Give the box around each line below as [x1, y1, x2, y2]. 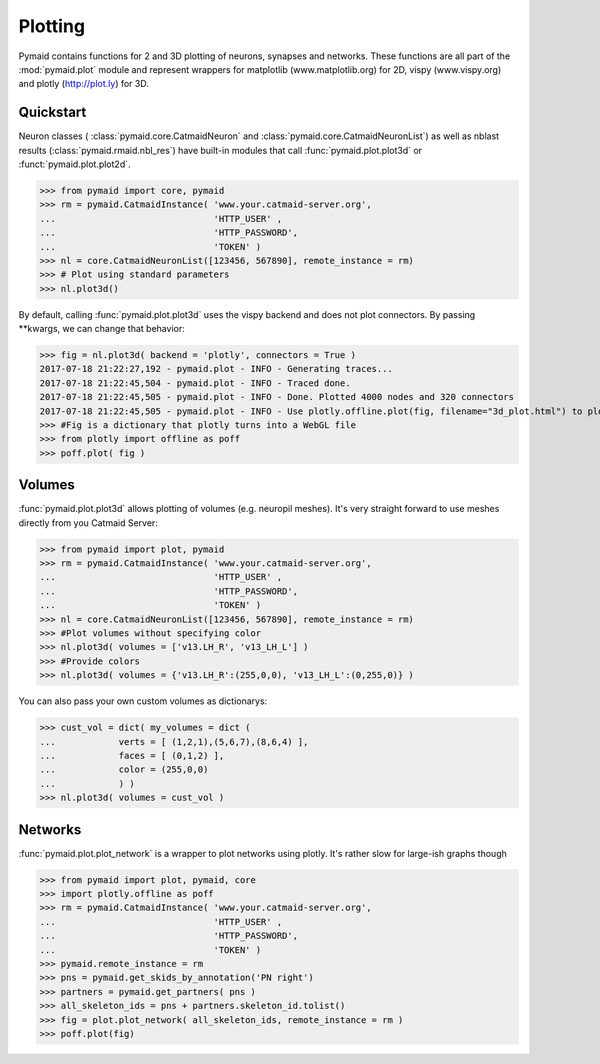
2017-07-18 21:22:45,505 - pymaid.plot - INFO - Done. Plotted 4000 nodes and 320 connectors [39, 391, 515, 403]
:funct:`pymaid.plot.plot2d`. [18, 158, 131, 170]
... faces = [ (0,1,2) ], [39, 750, 225, 761]
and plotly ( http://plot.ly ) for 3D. [18, 78, 149, 90]
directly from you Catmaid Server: [18, 516, 159, 529]
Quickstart [18, 104, 87, 121]
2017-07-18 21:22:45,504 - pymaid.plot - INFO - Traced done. [39, 377, 351, 389]
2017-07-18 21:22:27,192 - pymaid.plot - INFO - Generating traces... [39, 363, 394, 375]
